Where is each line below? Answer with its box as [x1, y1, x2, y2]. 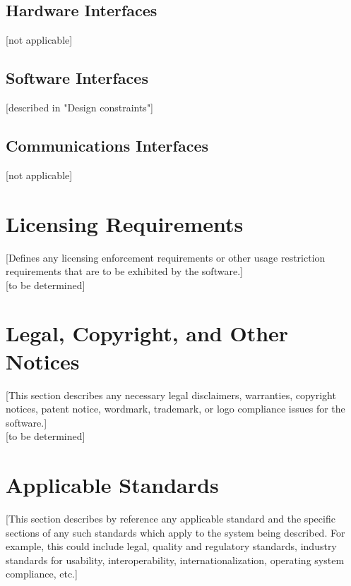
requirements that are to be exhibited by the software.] [6, 264, 243, 279]
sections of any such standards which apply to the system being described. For [6, 525, 345, 539]
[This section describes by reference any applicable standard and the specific [6, 511, 335, 526]
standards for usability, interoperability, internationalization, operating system [6, 552, 345, 567]
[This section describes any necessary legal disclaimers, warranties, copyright [6, 387, 336, 402]
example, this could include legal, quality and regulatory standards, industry [6, 539, 337, 554]
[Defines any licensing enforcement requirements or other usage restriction [6, 250, 326, 264]
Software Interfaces [6, 67, 148, 89]
